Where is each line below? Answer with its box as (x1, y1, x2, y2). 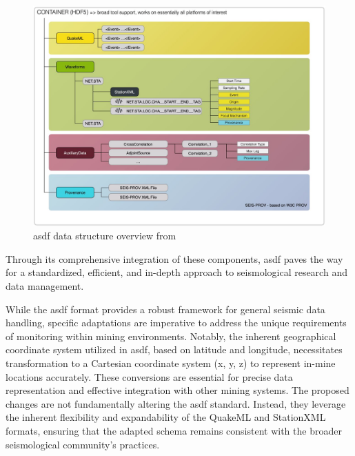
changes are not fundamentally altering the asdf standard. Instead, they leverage (6, 396, 346, 410)
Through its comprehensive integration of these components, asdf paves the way (6, 251, 343, 266)
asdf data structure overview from (33, 228, 176, 243)
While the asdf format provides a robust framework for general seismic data (6, 301, 325, 316)
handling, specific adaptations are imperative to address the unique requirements (6, 315, 347, 330)
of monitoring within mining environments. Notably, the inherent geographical (6, 328, 336, 343)
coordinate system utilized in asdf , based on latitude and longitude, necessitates (6, 342, 343, 357)
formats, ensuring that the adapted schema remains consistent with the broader (6, 423, 342, 437)
